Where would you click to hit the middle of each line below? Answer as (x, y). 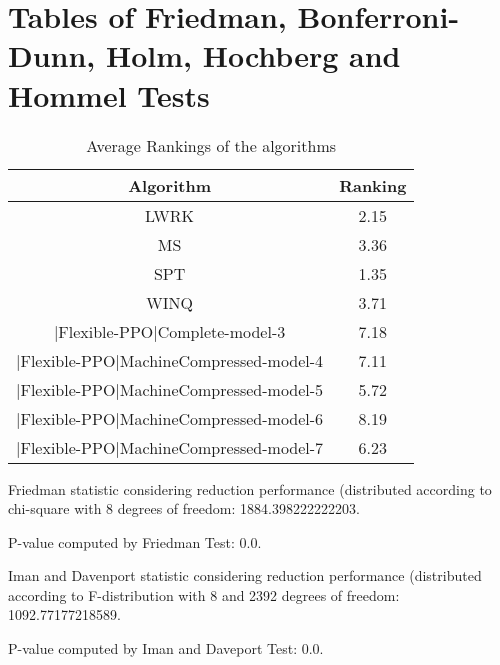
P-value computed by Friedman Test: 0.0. (135, 541)
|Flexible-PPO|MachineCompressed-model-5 (170, 389)
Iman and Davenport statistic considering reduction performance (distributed (245, 575)
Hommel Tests (109, 94)
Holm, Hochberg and (253, 55)
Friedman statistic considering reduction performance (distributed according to (250, 488)
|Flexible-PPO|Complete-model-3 (169, 331)
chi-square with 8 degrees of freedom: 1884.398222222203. (184, 508)
